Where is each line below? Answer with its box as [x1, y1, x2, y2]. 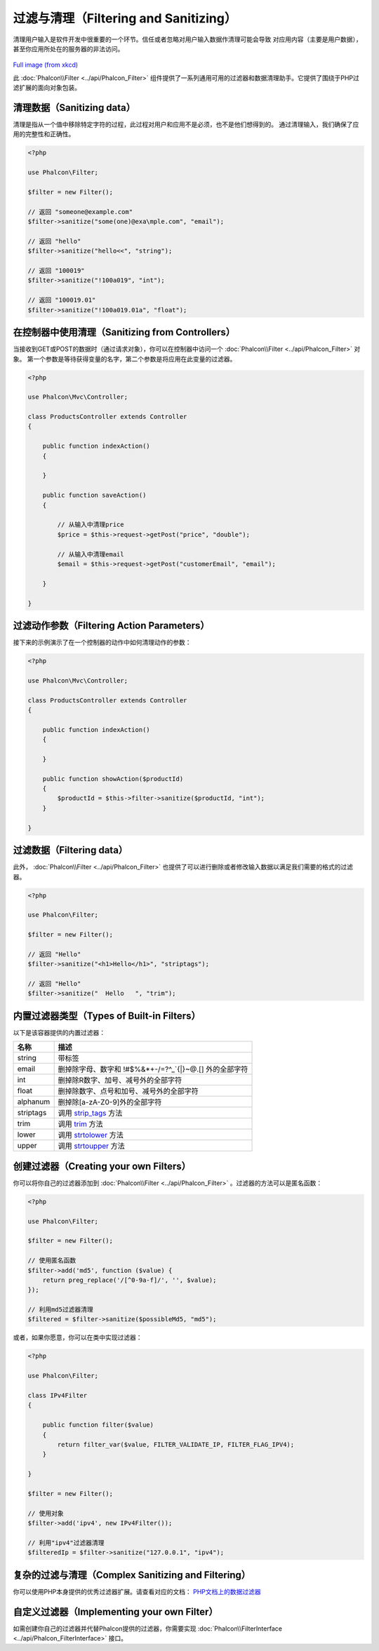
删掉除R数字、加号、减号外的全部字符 [58, 1076, 182, 1085]
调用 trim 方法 [58, 1119, 103, 1129]
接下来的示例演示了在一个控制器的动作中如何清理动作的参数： [13, 639, 192, 646]
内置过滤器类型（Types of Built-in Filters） [13, 1010, 201, 1022]
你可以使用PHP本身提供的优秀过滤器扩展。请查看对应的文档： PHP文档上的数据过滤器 [13, 1587, 261, 1596]
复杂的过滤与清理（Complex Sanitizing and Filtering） [13, 1569, 251, 1581]
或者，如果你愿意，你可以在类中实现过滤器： [13, 1333, 142, 1342]
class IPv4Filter [27, 1391, 88, 1400]
